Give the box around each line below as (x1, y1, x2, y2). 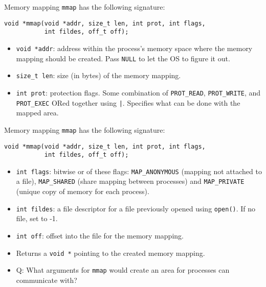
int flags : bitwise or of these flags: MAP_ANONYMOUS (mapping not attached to (16, 165, 262, 176)
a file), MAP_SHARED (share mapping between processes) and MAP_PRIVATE (16, 176, 245, 186)
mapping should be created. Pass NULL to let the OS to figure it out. (16, 53, 230, 63)
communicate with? (16, 274, 77, 285)
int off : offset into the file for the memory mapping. (16, 230, 184, 241)
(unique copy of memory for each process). (16, 186, 149, 197)
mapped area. (16, 107, 59, 118)
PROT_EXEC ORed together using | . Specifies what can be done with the (16, 97, 240, 108)
